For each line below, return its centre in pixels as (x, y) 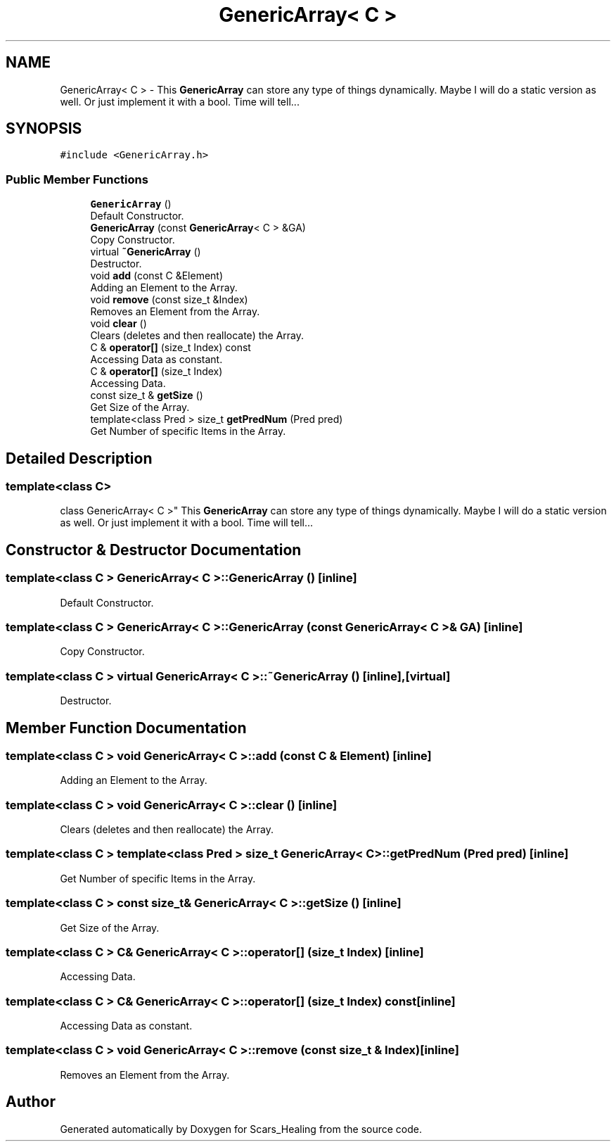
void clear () (118, 324)
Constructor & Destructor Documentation (154, 550)
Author (31, 1102)
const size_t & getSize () (147, 395)
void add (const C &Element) (157, 276)
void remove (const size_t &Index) (169, 300)
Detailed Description (79, 458)
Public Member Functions (77, 179)
